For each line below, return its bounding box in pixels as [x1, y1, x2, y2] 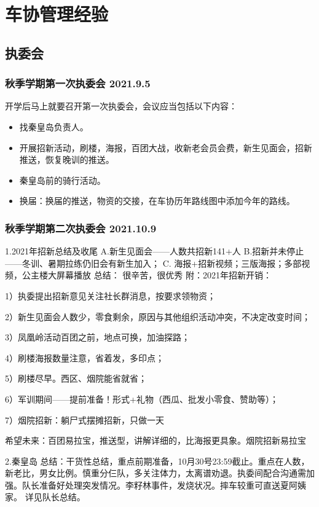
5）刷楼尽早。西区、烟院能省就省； [5, 372, 147, 385]
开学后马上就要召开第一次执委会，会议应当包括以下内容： [5, 100, 237, 112]
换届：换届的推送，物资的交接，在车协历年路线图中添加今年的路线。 [19, 194, 295, 207]
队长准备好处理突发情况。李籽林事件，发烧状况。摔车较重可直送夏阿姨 [22, 478, 306, 491]
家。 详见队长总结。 [5, 490, 85, 503]
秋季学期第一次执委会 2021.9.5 [5, 76, 151, 91]
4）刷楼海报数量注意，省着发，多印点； [5, 351, 164, 364]
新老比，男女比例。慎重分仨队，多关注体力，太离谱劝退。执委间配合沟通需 [5, 466, 306, 479]
